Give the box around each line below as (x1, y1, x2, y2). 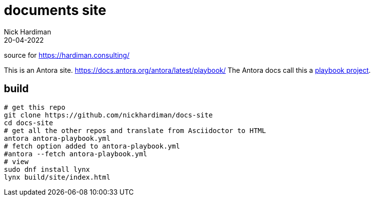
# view (4, 157, 29, 166)
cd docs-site (4, 118, 53, 127)
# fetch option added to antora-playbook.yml (4, 142, 180, 150)
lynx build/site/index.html (4, 173, 111, 181)
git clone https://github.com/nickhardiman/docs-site (4, 111, 213, 119)
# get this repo (4, 103, 66, 111)
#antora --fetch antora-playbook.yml (4, 150, 148, 158)
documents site (4, 2, 106, 18)
